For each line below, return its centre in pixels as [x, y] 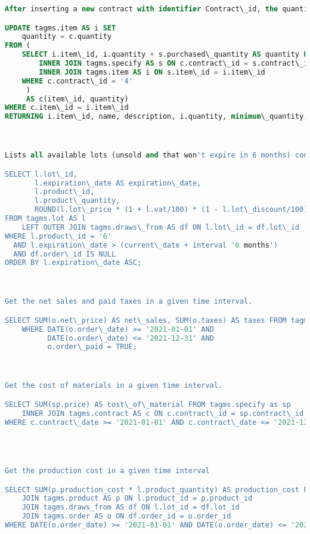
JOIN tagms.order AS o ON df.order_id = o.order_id [126, 516]
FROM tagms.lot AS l [46, 219]
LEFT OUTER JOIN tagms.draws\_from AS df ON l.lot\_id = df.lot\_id [160, 227]
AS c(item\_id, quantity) [77, 99]
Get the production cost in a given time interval [107, 471]
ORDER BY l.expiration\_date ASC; [73, 263]
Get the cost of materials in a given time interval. [114, 386]
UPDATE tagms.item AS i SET [61, 28]
